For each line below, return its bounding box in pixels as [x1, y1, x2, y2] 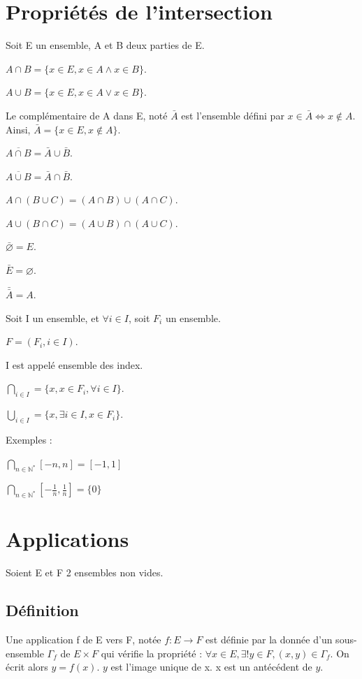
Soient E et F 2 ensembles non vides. [6, 565, 164, 580]
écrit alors [6, 659, 48, 674]
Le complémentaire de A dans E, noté [6, 108, 168, 122]
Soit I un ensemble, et [6, 310, 99, 325]
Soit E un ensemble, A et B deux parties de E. [6, 38, 205, 52]
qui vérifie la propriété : [101, 645, 203, 660]
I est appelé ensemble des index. [6, 357, 143, 372]
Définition [6, 599, 79, 621]
